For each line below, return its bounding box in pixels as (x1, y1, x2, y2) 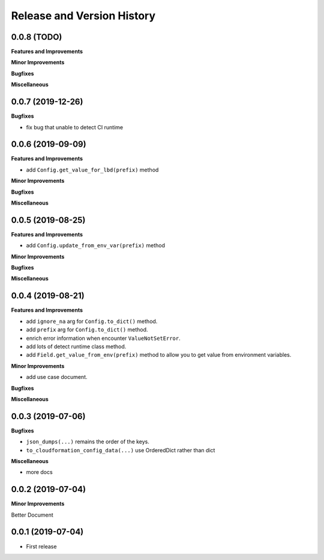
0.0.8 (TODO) (11, 32, 62, 42)
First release (26, 543, 57, 550)
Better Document (11, 511, 53, 518)
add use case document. (26, 374, 88, 381)
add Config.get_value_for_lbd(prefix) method (26, 166, 159, 173)
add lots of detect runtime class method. (26, 343, 127, 350)
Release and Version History (11, 9, 156, 22)
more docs (26, 469, 53, 476)
